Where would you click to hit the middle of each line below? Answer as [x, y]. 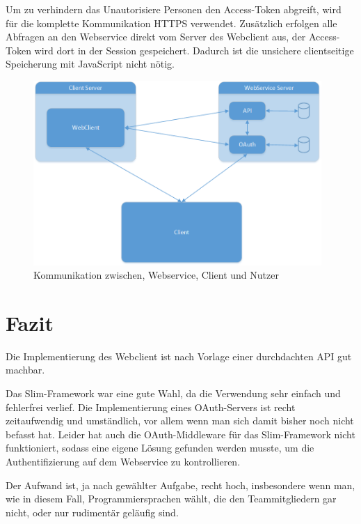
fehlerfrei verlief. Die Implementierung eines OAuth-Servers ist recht [151, 407]
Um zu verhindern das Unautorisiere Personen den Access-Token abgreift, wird [174, 9]
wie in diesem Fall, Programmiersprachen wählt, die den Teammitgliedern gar [171, 499]
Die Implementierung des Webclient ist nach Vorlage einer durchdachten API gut [179, 356]
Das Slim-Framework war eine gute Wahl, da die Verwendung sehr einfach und [173, 393]
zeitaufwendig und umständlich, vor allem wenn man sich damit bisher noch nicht [180, 421]
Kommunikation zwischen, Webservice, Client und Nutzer [156, 275]
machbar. [25, 370]
